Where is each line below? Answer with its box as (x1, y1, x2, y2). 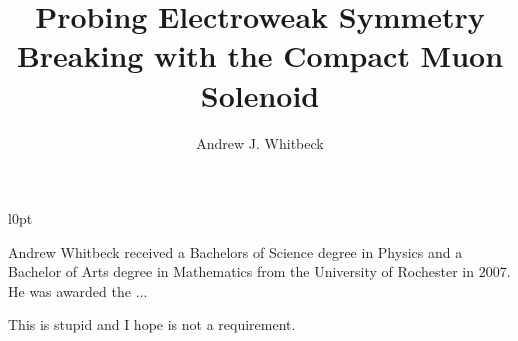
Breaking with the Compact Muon (16, 35, 504, 76)
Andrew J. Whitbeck (196, 132, 324, 153)
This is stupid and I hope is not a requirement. (8, 314, 296, 335)
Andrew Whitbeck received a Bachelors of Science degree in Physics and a (8, 241, 463, 262)
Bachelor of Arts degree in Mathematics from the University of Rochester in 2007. (8, 261, 511, 282)
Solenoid (200, 74, 320, 115)
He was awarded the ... (8, 280, 148, 301)
